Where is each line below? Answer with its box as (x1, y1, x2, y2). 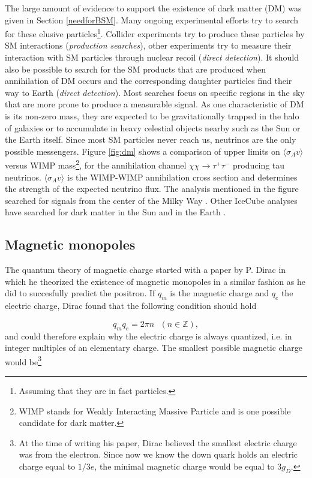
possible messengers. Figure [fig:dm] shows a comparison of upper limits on (5, 145, 280, 157)
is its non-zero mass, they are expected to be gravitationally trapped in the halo (5, 110, 299, 122)
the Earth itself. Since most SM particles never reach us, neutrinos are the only (5, 133, 296, 146)
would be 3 (5, 353, 42, 368)
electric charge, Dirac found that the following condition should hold (5, 299, 257, 312)
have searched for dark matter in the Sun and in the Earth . (5, 206, 226, 218)
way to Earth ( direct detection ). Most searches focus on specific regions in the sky (5, 86, 305, 98)
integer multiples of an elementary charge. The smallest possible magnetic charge (5, 341, 302, 354)
